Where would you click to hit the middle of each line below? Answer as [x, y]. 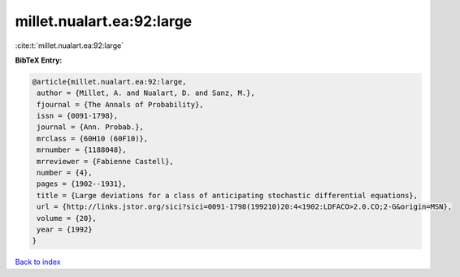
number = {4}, [65, 173]
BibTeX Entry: [39, 60]
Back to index [38, 262]
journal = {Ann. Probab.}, [90, 127]
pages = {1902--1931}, [82, 184]
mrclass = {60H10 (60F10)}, [93, 138]
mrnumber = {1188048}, [82, 150]
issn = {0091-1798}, [78, 116]
